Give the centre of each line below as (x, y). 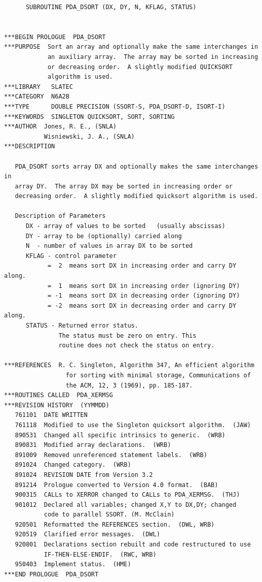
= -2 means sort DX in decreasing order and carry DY (142, 305)
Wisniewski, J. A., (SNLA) (89, 136)
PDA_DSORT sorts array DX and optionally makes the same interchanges (137, 166)
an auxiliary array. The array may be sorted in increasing (153, 57)
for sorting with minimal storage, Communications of (158, 375)
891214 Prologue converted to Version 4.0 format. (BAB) (117, 485)
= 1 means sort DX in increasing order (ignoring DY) (144, 286)
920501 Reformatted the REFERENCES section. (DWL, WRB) (115, 524)
